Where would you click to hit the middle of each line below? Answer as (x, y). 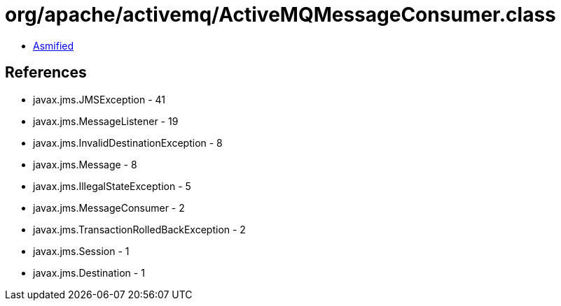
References (46, 73)
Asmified (54, 45)
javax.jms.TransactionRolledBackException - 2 (139, 229)
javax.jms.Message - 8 (85, 164)
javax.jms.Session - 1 (81, 251)
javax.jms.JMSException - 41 (99, 99)
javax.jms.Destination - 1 (89, 272)
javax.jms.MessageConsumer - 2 (109, 207)
